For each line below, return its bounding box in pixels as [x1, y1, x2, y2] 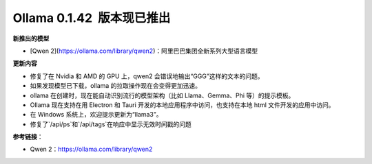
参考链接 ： [12, 132, 43, 141]
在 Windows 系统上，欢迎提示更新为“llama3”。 [30, 110, 163, 119]
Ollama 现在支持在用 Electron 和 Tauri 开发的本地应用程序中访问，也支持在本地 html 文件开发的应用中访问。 [30, 100, 335, 109]
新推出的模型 [12, 34, 50, 43]
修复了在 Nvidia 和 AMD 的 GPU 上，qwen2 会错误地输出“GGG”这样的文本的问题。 [30, 72, 264, 80]
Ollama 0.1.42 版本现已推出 [12, 10, 171, 25]
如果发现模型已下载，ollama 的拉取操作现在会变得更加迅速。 [30, 82, 202, 90]
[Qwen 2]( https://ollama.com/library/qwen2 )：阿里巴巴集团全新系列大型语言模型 [30, 47, 258, 55]
